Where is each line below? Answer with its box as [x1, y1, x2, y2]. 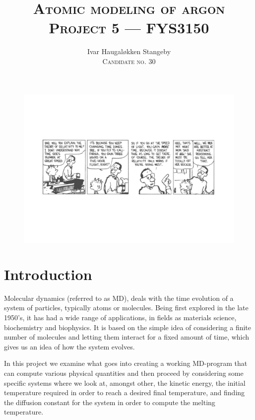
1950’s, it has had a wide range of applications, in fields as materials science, [4, 312, 237, 323]
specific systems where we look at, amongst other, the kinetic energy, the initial [4, 377, 246, 388]
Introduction [4, 264, 92, 284]
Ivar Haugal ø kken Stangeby [87, 46, 171, 57]
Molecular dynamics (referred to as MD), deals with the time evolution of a [4, 292, 234, 303]
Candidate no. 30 [102, 56, 156, 66]
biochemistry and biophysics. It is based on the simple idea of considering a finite [4, 322, 252, 332]
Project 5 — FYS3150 [49, 17, 209, 38]
